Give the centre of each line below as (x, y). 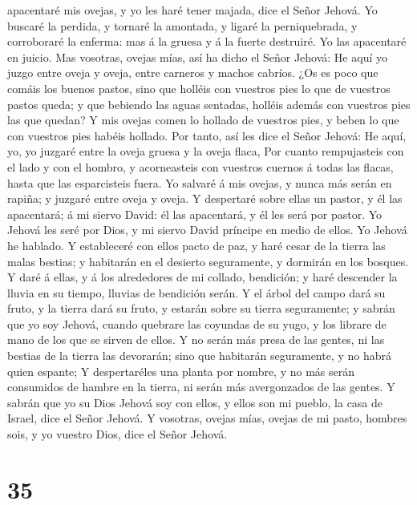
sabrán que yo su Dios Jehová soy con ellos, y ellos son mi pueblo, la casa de (195, 402)
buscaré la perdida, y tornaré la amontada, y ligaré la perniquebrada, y (182, 25)
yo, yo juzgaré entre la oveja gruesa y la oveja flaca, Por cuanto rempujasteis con (206, 151)
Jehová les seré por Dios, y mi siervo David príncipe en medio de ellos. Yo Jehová (207, 230)
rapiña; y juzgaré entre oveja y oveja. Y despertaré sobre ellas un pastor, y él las (205, 198)
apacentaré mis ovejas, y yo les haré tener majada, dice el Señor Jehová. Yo (192, 10)
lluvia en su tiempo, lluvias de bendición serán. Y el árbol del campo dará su (196, 292)
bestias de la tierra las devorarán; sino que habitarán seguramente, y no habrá (200, 356)
